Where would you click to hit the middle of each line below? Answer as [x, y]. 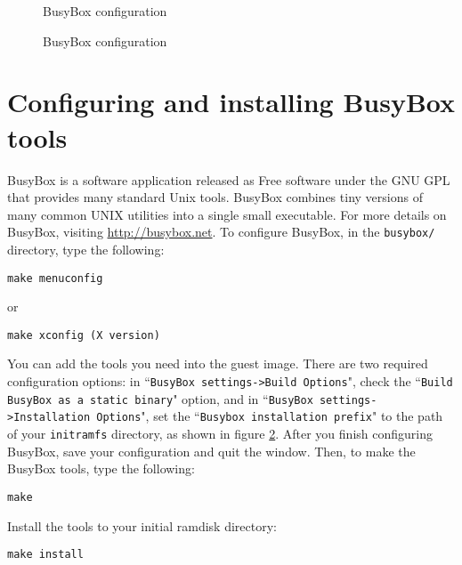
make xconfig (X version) [84, 335]
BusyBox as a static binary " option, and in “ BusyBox [160, 398]
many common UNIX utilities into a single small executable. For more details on [227, 214]
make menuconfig [55, 278]
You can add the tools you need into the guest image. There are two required [218, 363]
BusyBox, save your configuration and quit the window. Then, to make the [211, 451]
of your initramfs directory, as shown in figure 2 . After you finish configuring [220, 433]
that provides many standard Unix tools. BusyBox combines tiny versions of [215, 197]
